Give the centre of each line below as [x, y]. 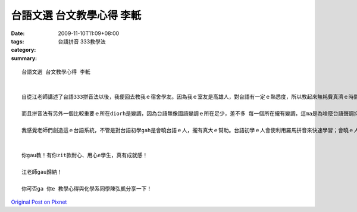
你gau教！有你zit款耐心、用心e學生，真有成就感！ [85, 155]
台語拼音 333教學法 [82, 41]
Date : [18, 33]
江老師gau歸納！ [42, 172]
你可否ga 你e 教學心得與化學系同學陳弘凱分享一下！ [87, 188]
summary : [24, 58]
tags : [18, 41]
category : [24, 50]
